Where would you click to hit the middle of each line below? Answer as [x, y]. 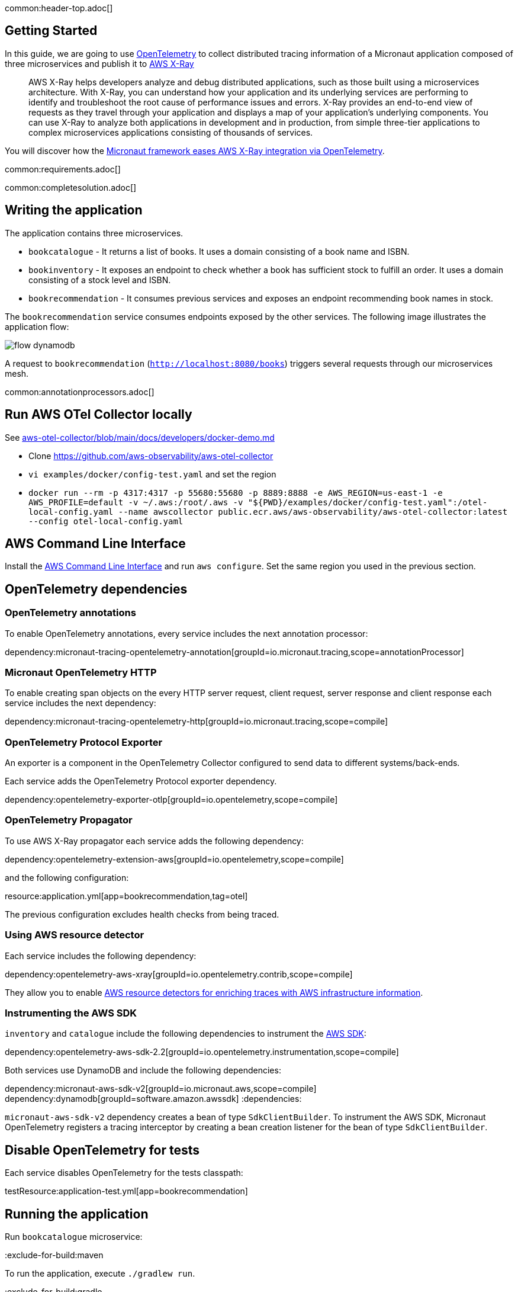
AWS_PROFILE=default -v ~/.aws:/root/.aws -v [136, 502]
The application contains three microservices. [94, 233]
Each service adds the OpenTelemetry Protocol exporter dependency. [141, 781]
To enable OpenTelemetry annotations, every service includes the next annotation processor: [186, 633]
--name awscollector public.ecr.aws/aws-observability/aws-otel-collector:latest [313, 512]
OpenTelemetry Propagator [69, 820]
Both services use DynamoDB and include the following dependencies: [143, 1070]
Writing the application [74, 210]
